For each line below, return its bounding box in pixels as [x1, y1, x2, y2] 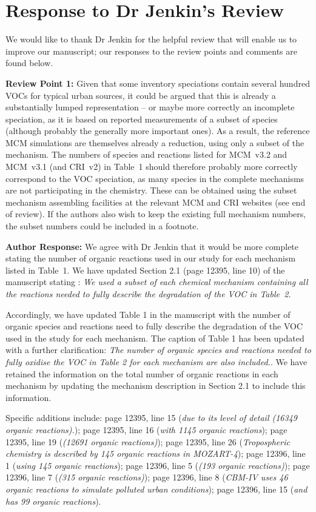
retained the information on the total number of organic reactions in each [5, 367, 278, 380]
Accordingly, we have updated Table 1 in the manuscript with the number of [5, 308, 291, 320]
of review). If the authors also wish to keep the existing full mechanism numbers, [5, 207, 306, 220]
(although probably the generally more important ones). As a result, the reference [5, 124, 310, 137]
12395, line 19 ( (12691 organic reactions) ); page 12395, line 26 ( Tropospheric [5, 435, 290, 448]
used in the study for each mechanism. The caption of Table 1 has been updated [5, 331, 304, 344]
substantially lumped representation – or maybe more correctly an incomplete [5, 101, 295, 113]
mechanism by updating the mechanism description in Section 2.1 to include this [5, 379, 306, 392]
